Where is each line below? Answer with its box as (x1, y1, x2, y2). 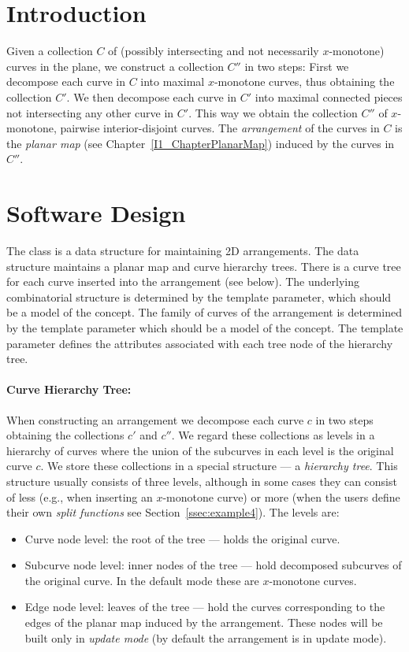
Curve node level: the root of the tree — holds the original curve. (24, 530, 340, 546)
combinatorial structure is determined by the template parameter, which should (6, 288, 392, 305)
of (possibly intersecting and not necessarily (108, 43, 319, 59)
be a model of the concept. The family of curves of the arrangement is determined (6, 304, 402, 320)
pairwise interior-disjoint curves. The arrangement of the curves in (60, 120, 380, 136)
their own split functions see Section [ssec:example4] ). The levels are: (6, 504, 340, 520)
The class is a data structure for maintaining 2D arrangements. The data (6, 243, 359, 258)
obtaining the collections (6, 427, 125, 443)
